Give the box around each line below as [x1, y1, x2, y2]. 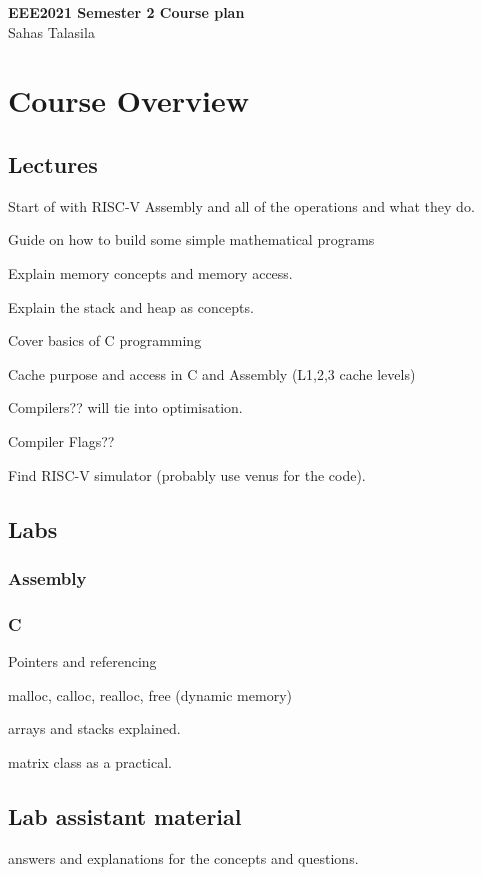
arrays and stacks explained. [8, 718, 181, 739]
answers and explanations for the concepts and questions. [8, 847, 359, 868]
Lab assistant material [8, 800, 242, 831]
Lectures [8, 148, 98, 179]
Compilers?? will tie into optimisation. [8, 397, 243, 418]
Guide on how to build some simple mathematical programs [8, 229, 375, 250]
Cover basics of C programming [8, 330, 202, 351]
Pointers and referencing [8, 650, 157, 671]
